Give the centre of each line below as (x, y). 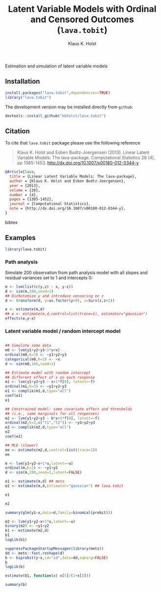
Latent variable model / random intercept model (63, 331)
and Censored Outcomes (82, 19)
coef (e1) (14, 396)
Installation (23, 81)
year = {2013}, (25, 185)
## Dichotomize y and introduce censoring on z (55, 296)
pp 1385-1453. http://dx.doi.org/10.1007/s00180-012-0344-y (78, 163)
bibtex (11, 222)
